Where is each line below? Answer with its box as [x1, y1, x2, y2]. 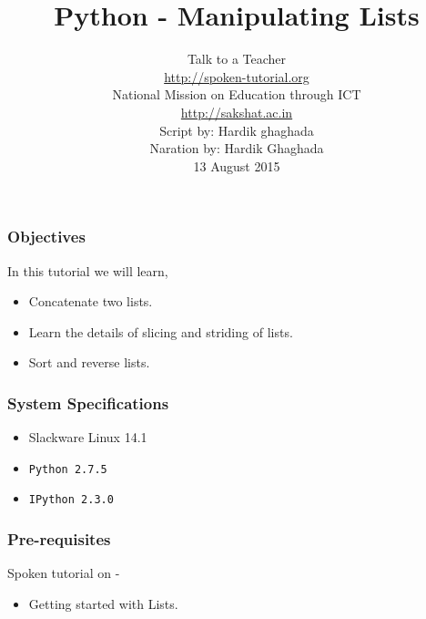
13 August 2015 [193, 156, 280, 175]
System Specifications [7, 391, 169, 414]
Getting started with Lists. [28, 593, 178, 613]
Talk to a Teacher [187, 49, 287, 68]
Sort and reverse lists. [28, 353, 150, 372]
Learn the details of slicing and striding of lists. [28, 322, 293, 341]
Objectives [7, 225, 86, 248]
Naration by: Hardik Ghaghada [149, 139, 324, 158]
